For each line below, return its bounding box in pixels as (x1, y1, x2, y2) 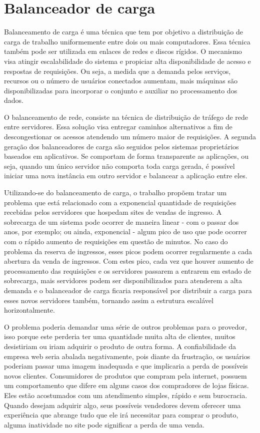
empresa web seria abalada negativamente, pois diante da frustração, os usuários (4, 351, 250, 361)
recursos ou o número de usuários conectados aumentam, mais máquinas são (4, 75, 237, 86)
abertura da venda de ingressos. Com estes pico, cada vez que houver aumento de (4, 256, 253, 266)
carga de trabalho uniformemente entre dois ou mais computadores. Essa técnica (4, 36, 250, 46)
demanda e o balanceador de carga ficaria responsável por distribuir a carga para (4, 285, 252, 295)
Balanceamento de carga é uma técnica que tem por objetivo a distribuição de (4, 26, 243, 37)
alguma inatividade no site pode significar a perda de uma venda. (4, 419, 204, 430)
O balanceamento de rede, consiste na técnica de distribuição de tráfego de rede (4, 111, 248, 122)
